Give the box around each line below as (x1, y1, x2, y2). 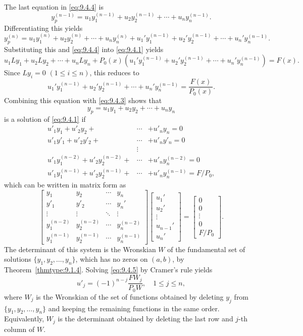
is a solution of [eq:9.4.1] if (4, 113, 86, 124)
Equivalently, (4, 313, 44, 324)
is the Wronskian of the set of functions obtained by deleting (36, 291, 224, 302)
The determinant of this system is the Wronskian (4, 244, 156, 254)
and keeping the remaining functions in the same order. (48, 303, 220, 313)
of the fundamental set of (167, 244, 245, 254)
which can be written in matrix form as (4, 179, 126, 189)
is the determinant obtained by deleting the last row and (58, 313, 233, 324)
